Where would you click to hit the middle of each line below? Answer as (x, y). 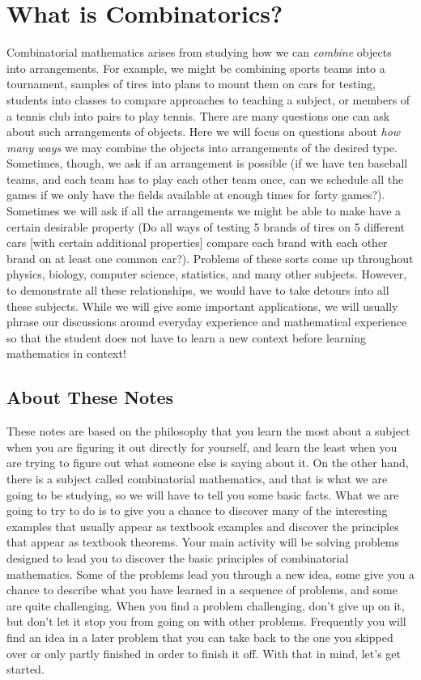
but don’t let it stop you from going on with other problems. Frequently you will (206, 621)
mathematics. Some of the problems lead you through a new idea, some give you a (210, 574)
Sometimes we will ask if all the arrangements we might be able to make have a (204, 211)
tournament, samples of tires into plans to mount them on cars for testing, (191, 84)
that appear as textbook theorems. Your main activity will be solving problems (203, 542)
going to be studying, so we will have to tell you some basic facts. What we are (203, 494)
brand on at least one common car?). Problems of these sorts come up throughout (210, 258)
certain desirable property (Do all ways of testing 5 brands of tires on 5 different (206, 226)
